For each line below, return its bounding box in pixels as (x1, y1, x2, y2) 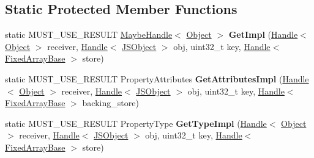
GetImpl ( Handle (228, 28, 298, 41)
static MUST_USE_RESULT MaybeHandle (5, 28, 173, 41)
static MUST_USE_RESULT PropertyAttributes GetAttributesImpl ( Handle (5, 72, 309, 85)
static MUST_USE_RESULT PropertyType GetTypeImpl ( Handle (5, 117, 267, 129)
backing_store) (82, 96, 139, 109)
